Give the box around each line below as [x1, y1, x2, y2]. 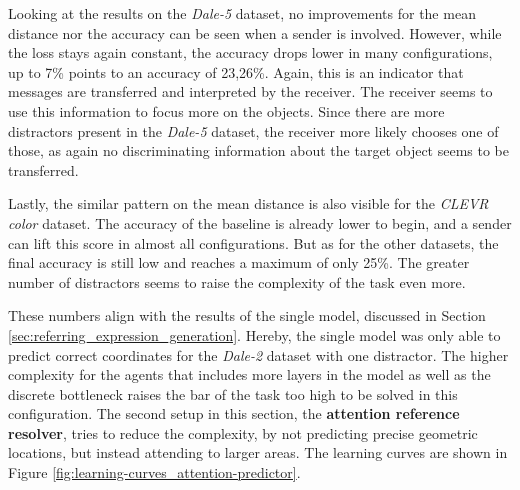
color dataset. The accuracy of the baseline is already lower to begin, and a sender [8, 212, 512, 233]
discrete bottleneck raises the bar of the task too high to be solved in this [8, 383, 458, 404]
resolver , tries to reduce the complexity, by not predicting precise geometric [8, 422, 478, 443]
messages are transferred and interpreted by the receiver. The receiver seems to [8, 81, 493, 102]
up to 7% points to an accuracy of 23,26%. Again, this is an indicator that [8, 61, 464, 82]
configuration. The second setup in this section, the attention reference [8, 403, 460, 424]
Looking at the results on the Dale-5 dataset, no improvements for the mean [8, 3, 476, 23]
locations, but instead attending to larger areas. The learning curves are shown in [8, 442, 508, 463]
